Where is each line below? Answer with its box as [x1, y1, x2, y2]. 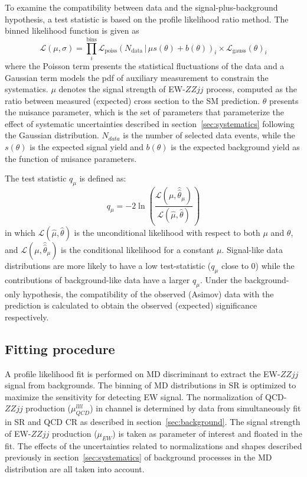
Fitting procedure [5, 339, 115, 358]
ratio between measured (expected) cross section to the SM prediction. [5, 94, 260, 106]
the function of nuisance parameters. [5, 152, 137, 164]
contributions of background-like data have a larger [5, 273, 190, 285]
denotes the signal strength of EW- [58, 83, 185, 95]
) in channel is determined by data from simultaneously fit [90, 402, 301, 414]
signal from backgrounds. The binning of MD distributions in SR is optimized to [5, 379, 296, 391]
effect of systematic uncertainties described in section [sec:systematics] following [5, 117, 295, 129]
